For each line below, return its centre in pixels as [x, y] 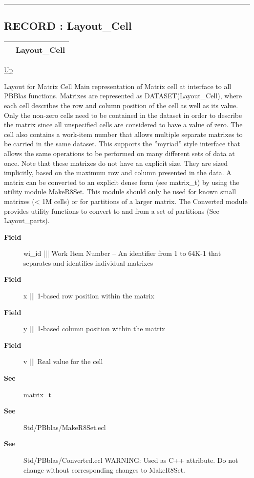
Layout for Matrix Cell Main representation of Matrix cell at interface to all [118, 86]
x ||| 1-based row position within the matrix [89, 296]
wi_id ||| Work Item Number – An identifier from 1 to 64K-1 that [122, 253]
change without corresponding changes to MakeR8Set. [104, 469]
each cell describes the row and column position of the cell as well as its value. [121, 105]
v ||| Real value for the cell [63, 361]
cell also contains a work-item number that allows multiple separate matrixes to [123, 134]
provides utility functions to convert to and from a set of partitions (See [112, 211]
